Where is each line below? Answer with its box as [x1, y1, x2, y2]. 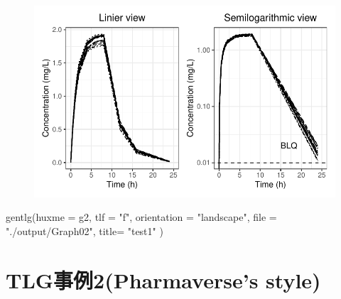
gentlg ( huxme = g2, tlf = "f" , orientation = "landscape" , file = [6, 210, 277, 224]
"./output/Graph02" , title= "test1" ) [6, 224, 163, 238]
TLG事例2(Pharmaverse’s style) [6, 265, 321, 294]
